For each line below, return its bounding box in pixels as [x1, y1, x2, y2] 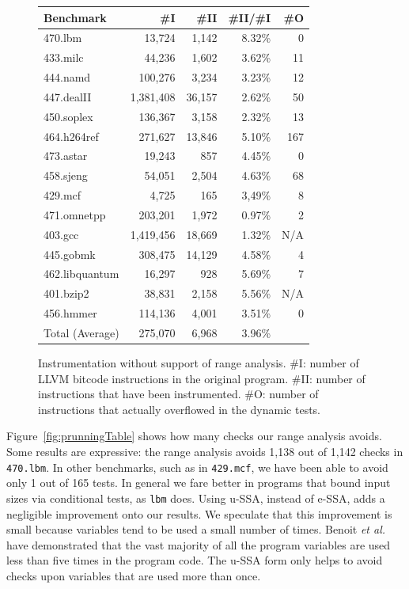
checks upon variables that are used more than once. [6, 567, 261, 583]
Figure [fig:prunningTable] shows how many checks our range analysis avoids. [6, 427, 382, 444]
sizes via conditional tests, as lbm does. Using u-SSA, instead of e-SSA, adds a [6, 489, 385, 506]
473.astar [44, 147, 88, 164]
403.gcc [44, 226, 79, 242]
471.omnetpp [44, 206, 106, 222]
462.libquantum [44, 265, 119, 282]
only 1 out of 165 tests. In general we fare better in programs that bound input [6, 474, 391, 491]
